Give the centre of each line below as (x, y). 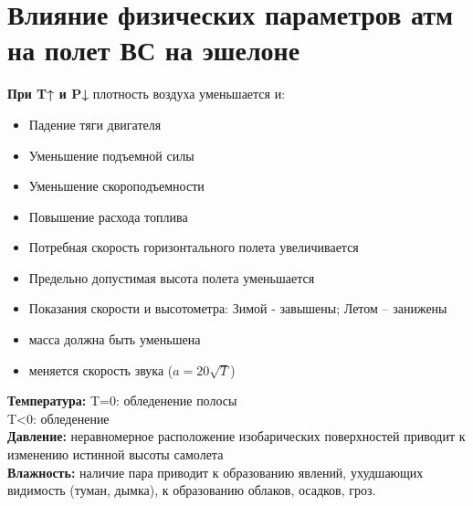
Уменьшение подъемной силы (111, 155)
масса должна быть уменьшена (115, 339)
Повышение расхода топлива (108, 216)
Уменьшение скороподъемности (116, 186)
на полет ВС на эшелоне (154, 50)
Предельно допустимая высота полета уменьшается (172, 277)
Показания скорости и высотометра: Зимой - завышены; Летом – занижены (238, 308)
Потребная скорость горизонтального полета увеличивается (194, 247)
